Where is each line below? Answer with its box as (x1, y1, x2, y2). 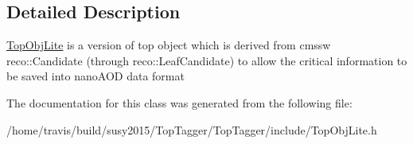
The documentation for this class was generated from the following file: (6, 94, 353, 111)
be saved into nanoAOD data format (6, 68, 185, 84)
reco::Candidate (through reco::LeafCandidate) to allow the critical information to (6, 52, 407, 68)
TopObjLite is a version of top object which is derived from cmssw (6, 37, 331, 53)
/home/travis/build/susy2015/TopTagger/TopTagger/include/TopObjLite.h (6, 121, 377, 138)
